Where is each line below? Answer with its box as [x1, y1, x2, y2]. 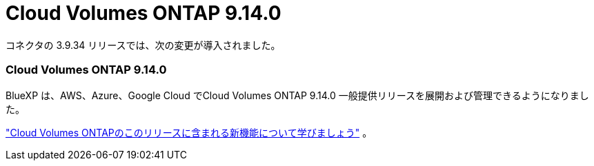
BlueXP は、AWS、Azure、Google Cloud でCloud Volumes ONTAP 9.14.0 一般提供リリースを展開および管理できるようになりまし [6, 89, 589, 101]
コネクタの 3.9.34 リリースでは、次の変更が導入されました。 [6, 39, 281, 51]
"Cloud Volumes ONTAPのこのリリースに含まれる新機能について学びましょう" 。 [6, 126, 373, 138]
